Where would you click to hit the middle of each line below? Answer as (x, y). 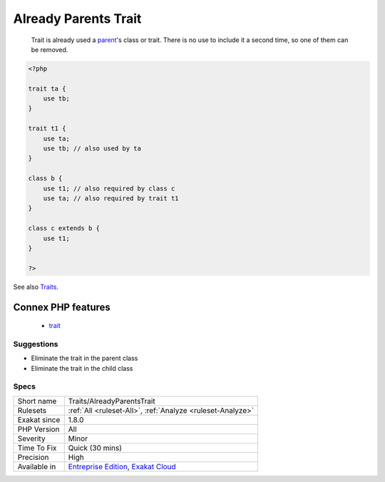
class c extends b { (64, 229)
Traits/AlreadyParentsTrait (112, 401)
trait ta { (47, 88)
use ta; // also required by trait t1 (111, 199)
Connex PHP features (62, 307)
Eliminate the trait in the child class (82, 368)
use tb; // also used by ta (92, 149)
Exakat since (39, 419)
